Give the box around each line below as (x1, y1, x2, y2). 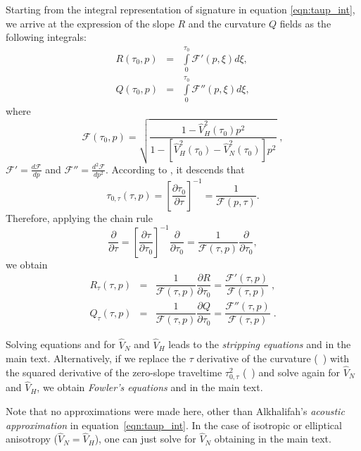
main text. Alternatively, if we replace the (6, 351, 186, 366)
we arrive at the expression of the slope (6, 16, 175, 30)
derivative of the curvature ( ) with (196, 351, 350, 366)
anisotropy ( (6, 431, 58, 446)
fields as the (279, 16, 331, 30)
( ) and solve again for (242, 365, 341, 380)
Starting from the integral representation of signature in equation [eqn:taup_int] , (6, 2, 355, 16)
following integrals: (6, 30, 87, 44)
